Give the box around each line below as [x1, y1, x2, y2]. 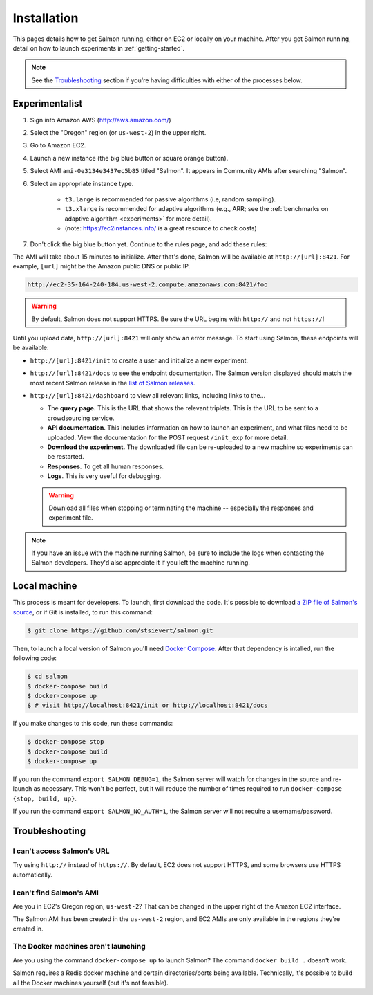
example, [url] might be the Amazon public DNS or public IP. [12, 262, 191, 271]
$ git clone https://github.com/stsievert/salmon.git [27, 626, 213, 635]
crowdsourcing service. [47, 414, 115, 422]
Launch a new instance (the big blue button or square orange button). [30, 154, 229, 162]
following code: [12, 654, 57, 662]
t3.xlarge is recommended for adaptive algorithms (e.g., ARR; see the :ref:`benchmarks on [64, 205, 329, 213]
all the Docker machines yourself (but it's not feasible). [12, 978, 169, 987]
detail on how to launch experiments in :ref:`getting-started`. [12, 44, 184, 52]
